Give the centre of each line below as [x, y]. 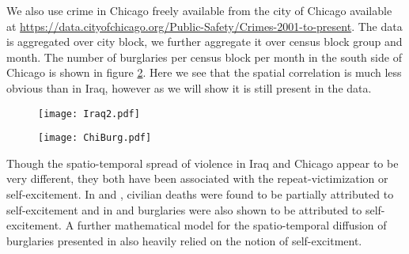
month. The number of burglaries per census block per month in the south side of [204, 57]
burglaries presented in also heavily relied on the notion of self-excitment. [184, 240]
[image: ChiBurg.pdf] [95, 138]
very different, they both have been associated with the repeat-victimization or [197, 178]
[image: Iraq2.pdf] [89, 114]
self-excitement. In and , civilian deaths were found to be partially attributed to [200, 194]
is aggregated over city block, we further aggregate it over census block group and [204, 42]
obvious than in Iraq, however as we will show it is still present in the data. [189, 87]
